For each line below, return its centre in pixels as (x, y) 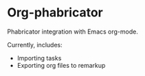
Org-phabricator (55, 13)
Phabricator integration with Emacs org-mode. (73, 31)
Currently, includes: (35, 45)
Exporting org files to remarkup (61, 65)
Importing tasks (39, 58)
